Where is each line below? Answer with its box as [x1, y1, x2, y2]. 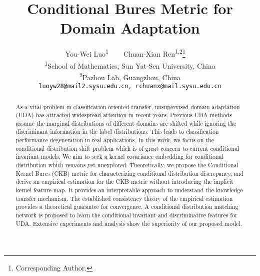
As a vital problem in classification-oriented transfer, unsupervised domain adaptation [15, 102, 240, 111]
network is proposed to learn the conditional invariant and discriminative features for [15, 211, 237, 219]
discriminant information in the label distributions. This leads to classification [15, 127, 219, 136]
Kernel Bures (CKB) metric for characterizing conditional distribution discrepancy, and [15, 169, 244, 177]
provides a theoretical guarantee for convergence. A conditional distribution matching [15, 202, 238, 211]
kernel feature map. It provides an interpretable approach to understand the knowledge [15, 186, 243, 194]
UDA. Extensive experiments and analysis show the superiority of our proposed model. [15, 219, 242, 227]
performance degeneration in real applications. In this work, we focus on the [15, 136, 214, 144]
